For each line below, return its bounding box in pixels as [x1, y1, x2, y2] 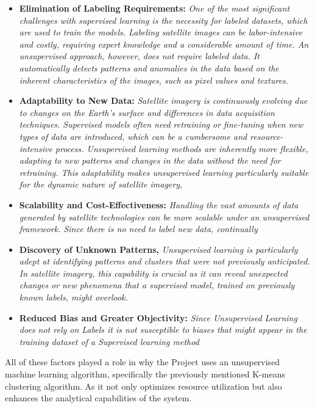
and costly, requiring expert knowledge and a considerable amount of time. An [19, 37, 309, 50]
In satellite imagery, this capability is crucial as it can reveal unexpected [19, 266, 288, 279]
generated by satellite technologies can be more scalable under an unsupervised [19, 210, 310, 223]
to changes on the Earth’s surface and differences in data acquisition [19, 106, 275, 118]
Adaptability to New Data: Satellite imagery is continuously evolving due [19, 94, 308, 107]
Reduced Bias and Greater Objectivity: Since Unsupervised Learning [19, 311, 297, 324]
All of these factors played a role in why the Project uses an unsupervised [5, 355, 280, 368]
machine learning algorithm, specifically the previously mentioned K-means [5, 368, 286, 381]
